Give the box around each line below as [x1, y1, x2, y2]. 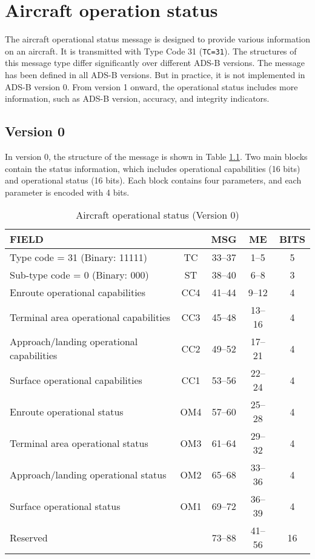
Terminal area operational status [10, 435, 148, 450]
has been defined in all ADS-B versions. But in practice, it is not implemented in [5, 68, 305, 81]
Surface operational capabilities [10, 372, 142, 387]
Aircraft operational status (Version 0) [76, 208, 239, 222]
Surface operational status [10, 498, 121, 513]
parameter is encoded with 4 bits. [5, 185, 130, 198]
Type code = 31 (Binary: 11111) [10, 250, 147, 265]
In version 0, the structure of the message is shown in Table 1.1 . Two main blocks [5, 150, 308, 162]
